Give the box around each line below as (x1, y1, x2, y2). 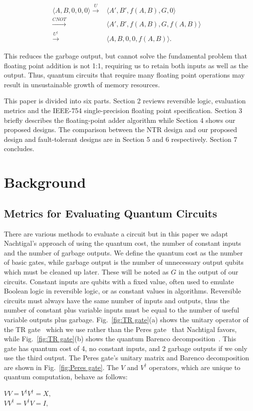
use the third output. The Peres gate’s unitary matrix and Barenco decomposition (4, 352, 249, 363)
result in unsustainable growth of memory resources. (4, 79, 160, 89)
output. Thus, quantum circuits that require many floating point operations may (4, 70, 245, 80)
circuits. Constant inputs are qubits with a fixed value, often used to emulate (4, 276, 234, 286)
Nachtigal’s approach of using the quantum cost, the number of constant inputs (4, 238, 241, 248)
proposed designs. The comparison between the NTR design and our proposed (4, 124, 237, 135)
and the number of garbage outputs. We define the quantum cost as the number (4, 247, 243, 257)
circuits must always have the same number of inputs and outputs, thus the (4, 295, 230, 305)
